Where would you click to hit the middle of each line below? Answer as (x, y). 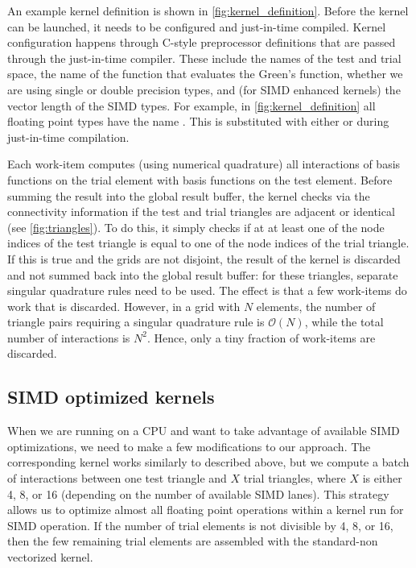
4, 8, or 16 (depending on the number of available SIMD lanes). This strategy (198, 493)
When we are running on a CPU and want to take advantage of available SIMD (204, 431)
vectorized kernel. (50, 557)
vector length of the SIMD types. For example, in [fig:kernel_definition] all (192, 105)
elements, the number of (316, 306)
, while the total (344, 322)
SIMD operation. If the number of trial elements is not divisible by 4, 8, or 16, (200, 525)
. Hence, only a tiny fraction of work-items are (261, 337)
